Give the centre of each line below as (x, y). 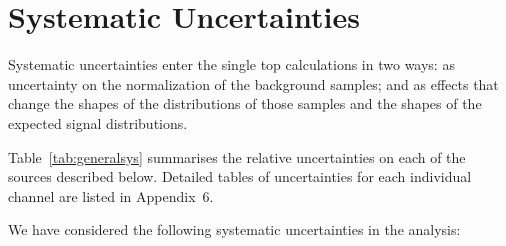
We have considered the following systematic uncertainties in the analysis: (234, 229)
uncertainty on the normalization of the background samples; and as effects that (253, 83)
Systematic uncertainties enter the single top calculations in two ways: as (231, 64)
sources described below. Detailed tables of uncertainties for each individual (240, 176)
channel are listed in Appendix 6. (111, 195)
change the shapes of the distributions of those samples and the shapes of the (245, 103)
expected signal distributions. (98, 122)
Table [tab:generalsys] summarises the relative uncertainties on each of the (237, 156)
